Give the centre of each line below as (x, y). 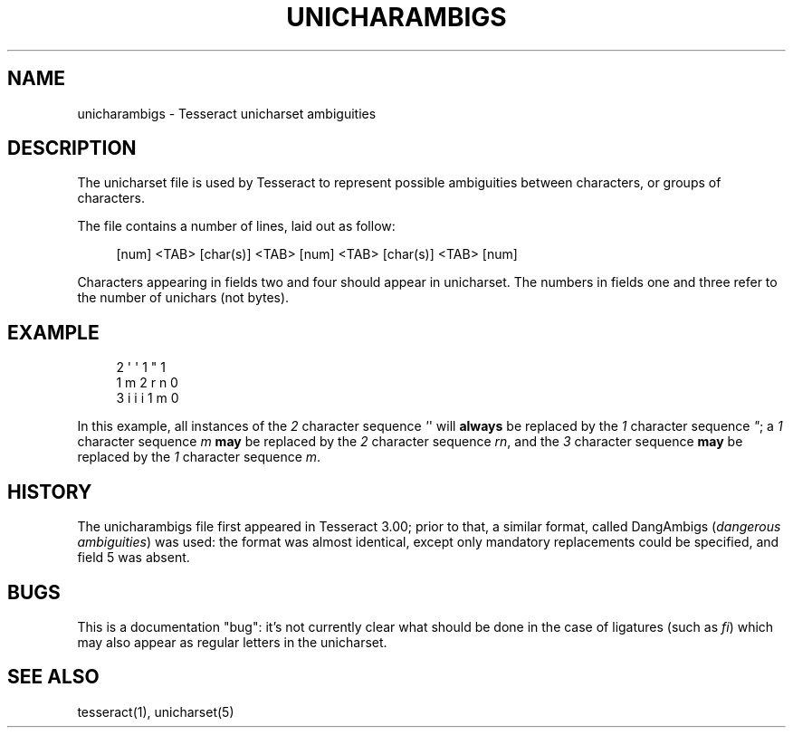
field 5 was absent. (134, 558)
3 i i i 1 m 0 (148, 398)
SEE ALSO (53, 677)
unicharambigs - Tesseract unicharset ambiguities (227, 113)
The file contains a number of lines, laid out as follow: (236, 226)
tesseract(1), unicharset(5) (156, 711)
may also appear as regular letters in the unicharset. (232, 642)
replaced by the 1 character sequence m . (199, 457)
